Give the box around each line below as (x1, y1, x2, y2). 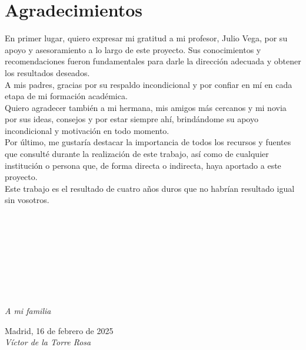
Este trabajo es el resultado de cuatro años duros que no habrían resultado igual (5, 182, 295, 194)
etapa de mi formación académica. (5, 90, 128, 102)
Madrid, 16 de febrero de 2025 (5, 324, 114, 336)
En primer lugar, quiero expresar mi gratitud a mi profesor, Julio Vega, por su (5, 32, 288, 44)
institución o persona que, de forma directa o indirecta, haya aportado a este (5, 159, 281, 171)
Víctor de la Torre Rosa (5, 336, 91, 348)
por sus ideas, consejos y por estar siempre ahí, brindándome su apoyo (5, 113, 258, 125)
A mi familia (5, 305, 51, 316)
